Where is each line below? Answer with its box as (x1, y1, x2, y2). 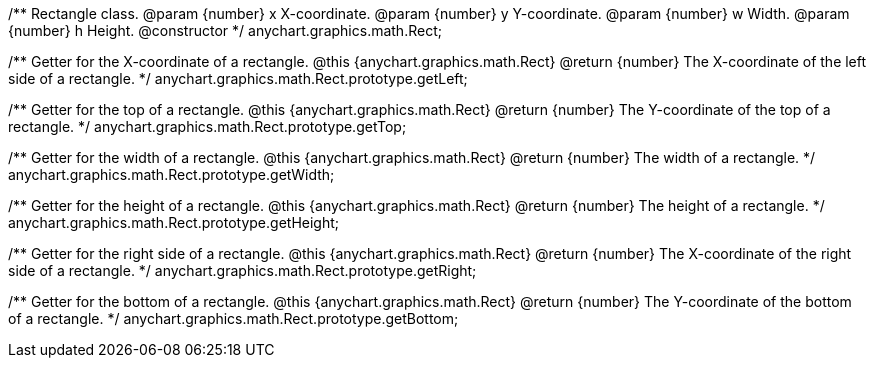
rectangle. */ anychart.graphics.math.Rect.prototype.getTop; (8, 118, 407, 135)
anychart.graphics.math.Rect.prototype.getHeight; (8, 214, 340, 231)
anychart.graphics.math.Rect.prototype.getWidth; (8, 166, 335, 183)
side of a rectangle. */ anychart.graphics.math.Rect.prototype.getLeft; (8, 70, 468, 87)
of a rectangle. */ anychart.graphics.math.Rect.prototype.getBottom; (8, 310, 459, 327)
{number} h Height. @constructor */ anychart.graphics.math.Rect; (8, 22, 442, 39)
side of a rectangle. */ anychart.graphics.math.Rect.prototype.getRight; (8, 262, 477, 279)
